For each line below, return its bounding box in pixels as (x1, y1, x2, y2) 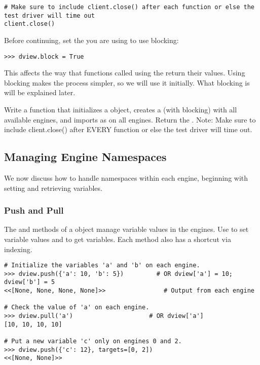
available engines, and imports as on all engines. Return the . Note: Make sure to (4, 114, 256, 125)
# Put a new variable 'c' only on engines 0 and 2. (4, 338, 182, 345)
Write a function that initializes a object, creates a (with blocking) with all (4, 104, 237, 114)
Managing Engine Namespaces (4, 149, 167, 165)
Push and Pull (4, 204, 64, 217)
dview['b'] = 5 (4, 278, 55, 286)
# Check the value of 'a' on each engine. (4, 304, 150, 311)
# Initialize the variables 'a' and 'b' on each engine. (4, 262, 200, 269)
